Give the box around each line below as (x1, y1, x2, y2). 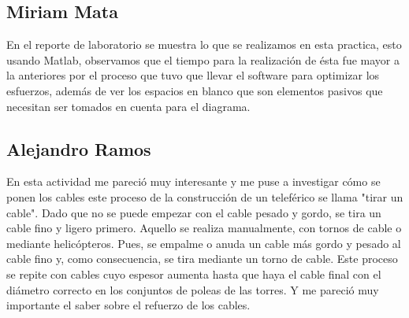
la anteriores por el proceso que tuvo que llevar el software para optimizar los (6, 67, 380, 83)
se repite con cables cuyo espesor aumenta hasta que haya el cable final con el (6, 265, 381, 282)
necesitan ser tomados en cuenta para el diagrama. (6, 98, 251, 114)
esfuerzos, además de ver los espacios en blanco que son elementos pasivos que (6, 82, 383, 98)
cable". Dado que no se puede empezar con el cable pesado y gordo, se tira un (6, 204, 381, 220)
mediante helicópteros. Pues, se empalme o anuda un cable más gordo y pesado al (6, 235, 401, 251)
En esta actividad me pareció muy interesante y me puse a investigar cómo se (6, 173, 381, 190)
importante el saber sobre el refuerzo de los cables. (6, 297, 251, 313)
